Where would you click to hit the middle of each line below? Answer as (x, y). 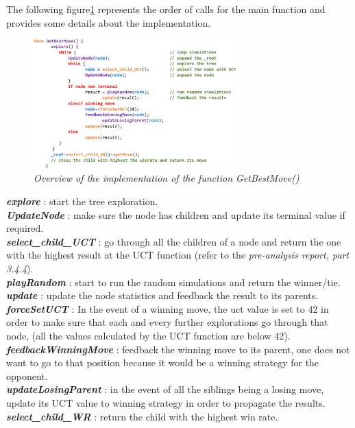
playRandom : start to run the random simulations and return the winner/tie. (173, 282)
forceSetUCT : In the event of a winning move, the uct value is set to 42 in (168, 308)
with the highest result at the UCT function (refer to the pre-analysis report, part (178, 255)
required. (25, 228)
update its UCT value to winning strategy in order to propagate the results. (166, 402)
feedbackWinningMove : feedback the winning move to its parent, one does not (178, 349)
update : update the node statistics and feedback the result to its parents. (162, 295)
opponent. (27, 376)
